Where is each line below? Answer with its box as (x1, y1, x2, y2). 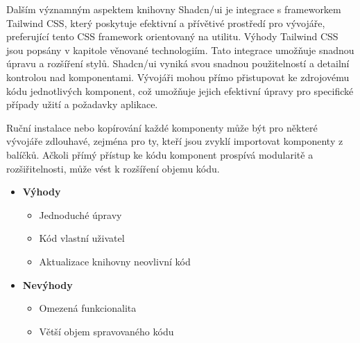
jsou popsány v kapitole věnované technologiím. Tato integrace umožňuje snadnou (6, 42, 354, 57)
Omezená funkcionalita (39, 301, 137, 315)
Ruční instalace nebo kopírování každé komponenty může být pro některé (6, 120, 318, 134)
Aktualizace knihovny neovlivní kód (39, 254, 191, 268)
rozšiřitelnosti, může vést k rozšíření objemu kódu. (6, 161, 220, 175)
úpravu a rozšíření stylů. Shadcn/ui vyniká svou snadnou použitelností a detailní (6, 56, 350, 71)
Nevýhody (22, 277, 73, 292)
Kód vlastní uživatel (39, 231, 125, 245)
